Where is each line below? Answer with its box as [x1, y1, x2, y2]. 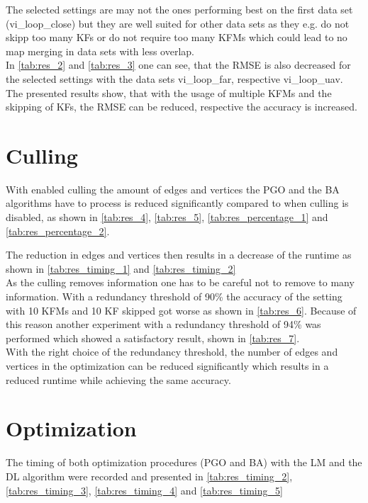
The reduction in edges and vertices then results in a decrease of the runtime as [6, 247, 352, 262]
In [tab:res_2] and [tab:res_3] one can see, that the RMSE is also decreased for [6, 57, 351, 72]
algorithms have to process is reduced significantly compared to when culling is [6, 196, 349, 210]
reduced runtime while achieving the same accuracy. [6, 372, 231, 387]
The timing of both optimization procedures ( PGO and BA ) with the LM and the [6, 455, 362, 470]
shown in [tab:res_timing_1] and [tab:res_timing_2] [6, 261, 236, 276]
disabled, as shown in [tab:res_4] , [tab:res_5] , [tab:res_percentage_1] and [6, 210, 328, 225]
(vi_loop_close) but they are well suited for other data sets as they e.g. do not [6, 16, 350, 30]
